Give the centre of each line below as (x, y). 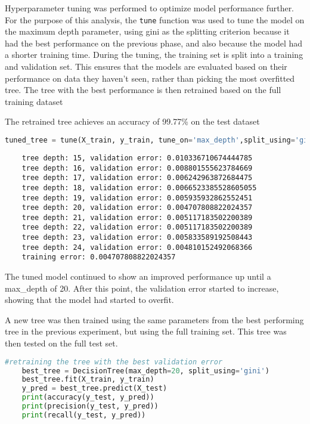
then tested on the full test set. (61, 343)
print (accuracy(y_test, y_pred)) (88, 397)
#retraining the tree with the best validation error (114, 362)
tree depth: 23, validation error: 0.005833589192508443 (137, 238)
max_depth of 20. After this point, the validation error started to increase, (142, 288)
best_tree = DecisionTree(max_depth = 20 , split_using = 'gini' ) (145, 371)
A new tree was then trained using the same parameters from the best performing (154, 319)
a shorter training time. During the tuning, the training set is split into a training (154, 55)
